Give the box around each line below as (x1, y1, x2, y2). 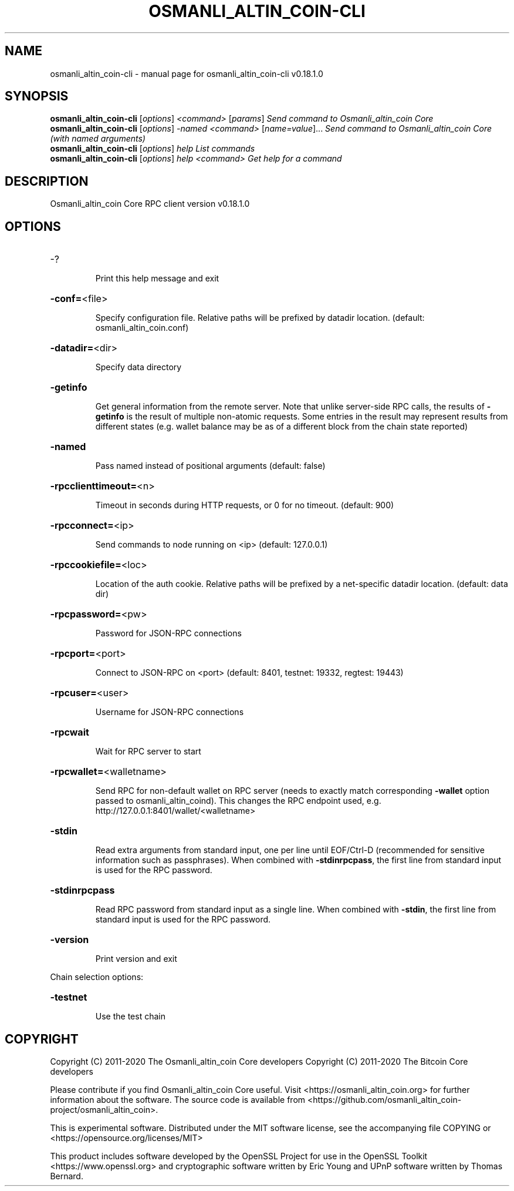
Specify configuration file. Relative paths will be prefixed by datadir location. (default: (95, 313, 425, 323)
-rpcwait (50, 726, 89, 739)
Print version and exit (95, 954, 177, 964)
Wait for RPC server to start (95, 746, 201, 757)
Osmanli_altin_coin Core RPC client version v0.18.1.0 (50, 199, 250, 209)
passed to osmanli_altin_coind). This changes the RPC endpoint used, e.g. (95, 796, 381, 806)
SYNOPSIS (5, 89, 69, 104)
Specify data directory (95, 362, 182, 373)
